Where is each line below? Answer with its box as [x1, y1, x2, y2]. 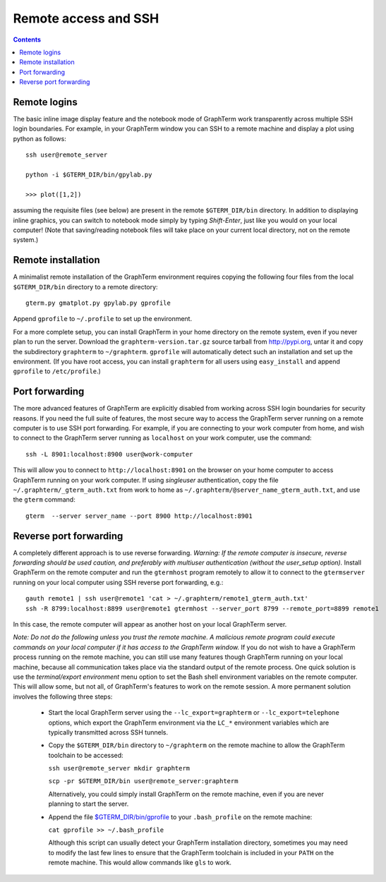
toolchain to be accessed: [48, 751, 123, 759]
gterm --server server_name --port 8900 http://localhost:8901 [25, 512, 253, 520]
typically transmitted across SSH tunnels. [48, 727, 169, 737]
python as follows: [13, 134, 66, 143]
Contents [13, 35, 42, 44]
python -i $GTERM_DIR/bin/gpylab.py [25, 170, 152, 179]
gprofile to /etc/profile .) [13, 367, 102, 375]
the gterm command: [13, 495, 76, 504]
